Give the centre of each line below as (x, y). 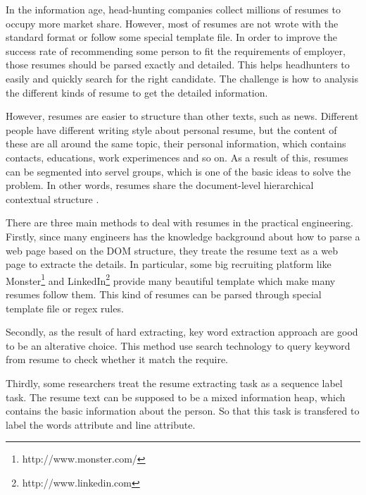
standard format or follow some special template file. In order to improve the (172, 37)
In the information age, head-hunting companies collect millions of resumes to (173, 9)
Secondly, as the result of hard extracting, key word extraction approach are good (182, 332)
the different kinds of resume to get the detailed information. (137, 92)
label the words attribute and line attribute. (101, 424)
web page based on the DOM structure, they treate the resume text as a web (172, 250)
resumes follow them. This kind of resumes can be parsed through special (164, 294)
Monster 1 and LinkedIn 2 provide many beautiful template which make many (171, 279)
